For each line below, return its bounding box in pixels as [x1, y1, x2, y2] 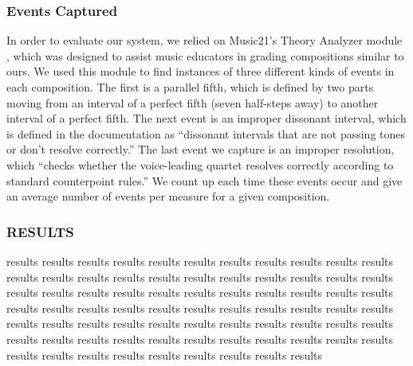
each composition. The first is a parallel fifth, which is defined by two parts [6, 79, 374, 95]
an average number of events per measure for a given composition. [6, 188, 330, 204]
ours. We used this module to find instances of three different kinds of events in [6, 63, 395, 80]
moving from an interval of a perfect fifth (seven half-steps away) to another [6, 94, 379, 111]
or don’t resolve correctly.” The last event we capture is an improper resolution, [6, 141, 395, 158]
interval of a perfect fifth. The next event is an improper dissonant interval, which [6, 110, 407, 127]
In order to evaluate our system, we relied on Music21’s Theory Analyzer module [6, 32, 403, 49]
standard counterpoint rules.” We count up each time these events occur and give [6, 172, 403, 189]
